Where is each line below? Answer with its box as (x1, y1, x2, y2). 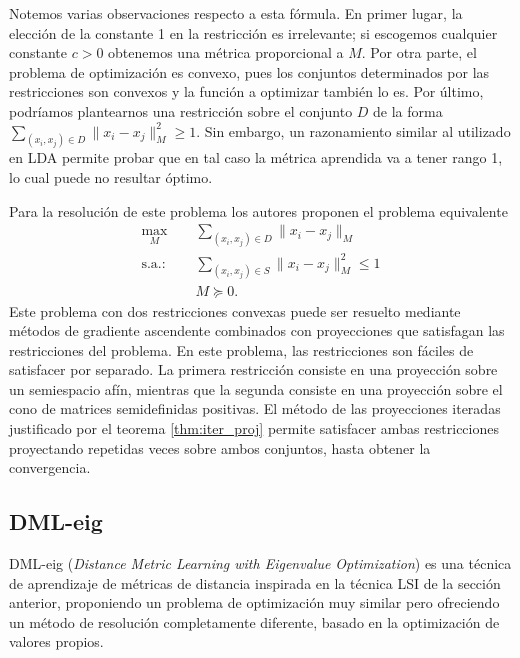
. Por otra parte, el (361, 42, 477, 63)
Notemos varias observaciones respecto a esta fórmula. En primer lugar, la (9, 3, 463, 23)
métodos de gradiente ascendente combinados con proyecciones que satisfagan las (9, 320, 505, 341)
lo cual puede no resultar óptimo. (9, 167, 213, 188)
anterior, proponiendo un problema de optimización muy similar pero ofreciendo (9, 592, 500, 613)
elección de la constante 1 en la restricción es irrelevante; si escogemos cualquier (9, 22, 498, 43)
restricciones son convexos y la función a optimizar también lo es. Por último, (9, 81, 484, 102)
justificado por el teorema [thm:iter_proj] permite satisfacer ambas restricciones (9, 418, 499, 439)
